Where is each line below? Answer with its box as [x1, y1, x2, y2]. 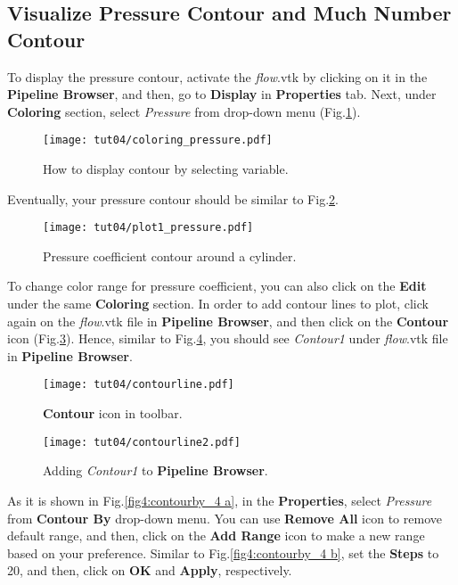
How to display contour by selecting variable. [43, 160, 289, 178]
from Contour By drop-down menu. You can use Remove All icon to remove [7, 508, 442, 527]
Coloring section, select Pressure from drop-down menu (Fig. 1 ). [7, 102, 361, 120]
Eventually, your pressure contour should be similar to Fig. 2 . [7, 189, 339, 208]
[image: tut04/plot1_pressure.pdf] [43, 221, 254, 235]
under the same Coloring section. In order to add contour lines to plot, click [7, 294, 429, 313]
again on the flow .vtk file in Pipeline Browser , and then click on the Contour [7, 311, 449, 330]
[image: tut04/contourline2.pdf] [43, 435, 241, 449]
